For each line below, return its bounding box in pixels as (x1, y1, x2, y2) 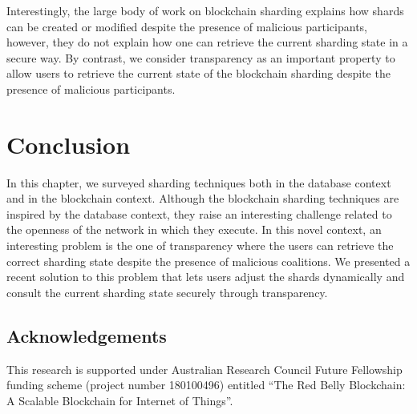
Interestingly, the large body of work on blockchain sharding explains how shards (6, 2, 404, 18)
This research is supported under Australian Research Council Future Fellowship (6, 360, 403, 377)
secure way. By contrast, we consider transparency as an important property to (6, 49, 395, 66)
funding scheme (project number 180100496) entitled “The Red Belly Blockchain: (6, 376, 406, 393)
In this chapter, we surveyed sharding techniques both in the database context (6, 174, 391, 191)
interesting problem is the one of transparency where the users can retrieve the (6, 237, 394, 254)
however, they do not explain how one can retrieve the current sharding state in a (6, 34, 408, 50)
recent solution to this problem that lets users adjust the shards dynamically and (6, 268, 405, 285)
